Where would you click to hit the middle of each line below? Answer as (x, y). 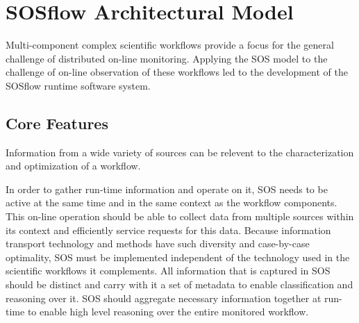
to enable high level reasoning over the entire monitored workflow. (168, 312)
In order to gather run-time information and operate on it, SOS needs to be (167, 189)
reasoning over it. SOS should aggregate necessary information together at (164, 298)
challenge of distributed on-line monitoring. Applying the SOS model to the (167, 58)
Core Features (57, 123)
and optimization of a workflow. (73, 166)
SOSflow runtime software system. (78, 85)
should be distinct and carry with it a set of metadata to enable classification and (179, 284)
